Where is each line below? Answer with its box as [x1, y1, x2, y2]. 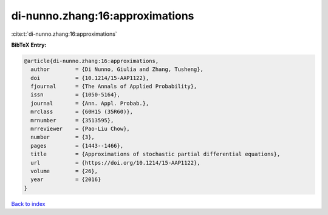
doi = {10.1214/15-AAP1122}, [30, 74, 149, 81]
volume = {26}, [30, 168, 98, 174]
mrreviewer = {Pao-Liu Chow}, [30, 125, 130, 133]
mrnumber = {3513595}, [30, 117, 114, 124]
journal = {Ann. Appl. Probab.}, [30, 100, 149, 107]
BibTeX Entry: [11, 41, 47, 48]
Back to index [11, 200, 46, 207]
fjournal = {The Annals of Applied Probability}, [30, 83, 197, 90]
